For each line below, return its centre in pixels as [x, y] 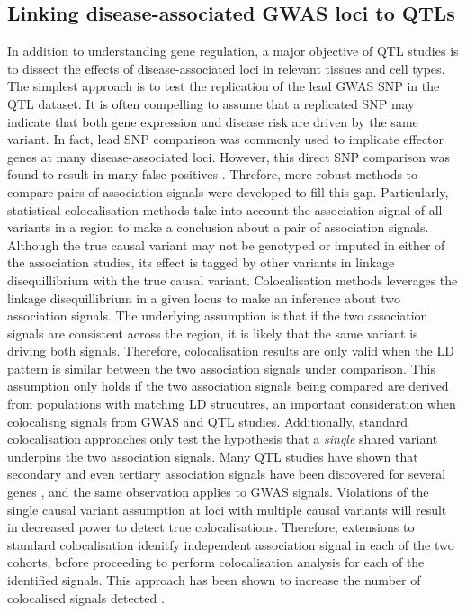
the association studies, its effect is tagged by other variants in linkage [201, 262]
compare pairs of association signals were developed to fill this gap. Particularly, [228, 191]
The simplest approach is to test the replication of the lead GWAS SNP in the [224, 86]
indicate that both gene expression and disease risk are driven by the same [213, 121]
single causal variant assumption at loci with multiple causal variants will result [227, 509]
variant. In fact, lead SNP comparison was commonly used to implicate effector [226, 139]
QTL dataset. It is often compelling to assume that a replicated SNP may [211, 103]
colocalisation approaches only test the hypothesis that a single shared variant [223, 439]
